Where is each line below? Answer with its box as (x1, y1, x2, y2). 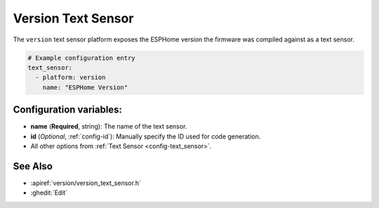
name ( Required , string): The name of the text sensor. (30, 122, 187, 131)
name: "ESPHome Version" (42, 83, 128, 91)
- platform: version (35, 74, 106, 82)
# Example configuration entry (27, 53, 136, 62)
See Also (13, 160, 53, 172)
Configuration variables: (13, 104, 123, 116)
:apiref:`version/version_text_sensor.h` (30, 178, 142, 187)
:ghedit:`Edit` (30, 188, 68, 197)
